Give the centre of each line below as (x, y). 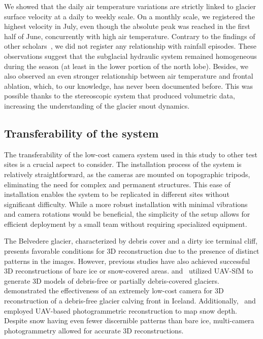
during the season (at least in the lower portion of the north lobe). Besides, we (126, 66)
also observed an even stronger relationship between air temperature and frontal (129, 76)
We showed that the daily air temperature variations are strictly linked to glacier (130, 6)
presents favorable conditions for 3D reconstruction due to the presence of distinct (132, 251)
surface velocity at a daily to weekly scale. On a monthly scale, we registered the (129, 16)
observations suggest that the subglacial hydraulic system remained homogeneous (130, 56)
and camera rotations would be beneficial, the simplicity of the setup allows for (127, 214)
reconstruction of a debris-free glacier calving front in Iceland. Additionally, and (130, 301)
